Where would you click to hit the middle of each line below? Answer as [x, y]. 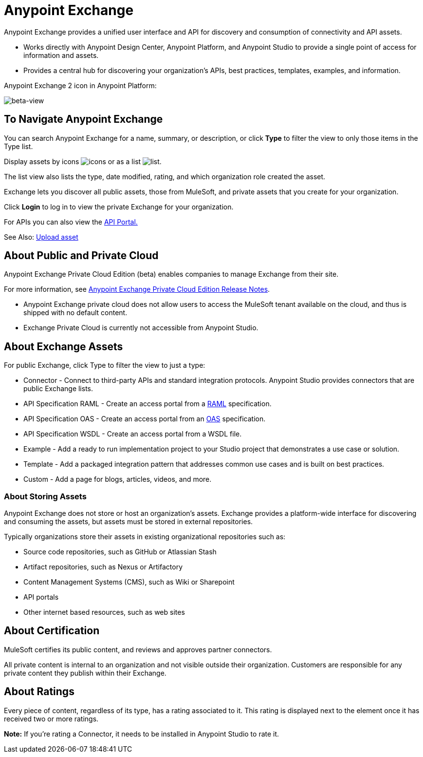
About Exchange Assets [64, 346]
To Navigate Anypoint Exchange [83, 119]
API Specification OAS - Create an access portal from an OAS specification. [145, 419]
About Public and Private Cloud [81, 256]
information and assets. [61, 55]
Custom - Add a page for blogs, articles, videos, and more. [118, 479]
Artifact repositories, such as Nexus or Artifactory [103, 567]
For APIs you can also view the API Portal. [71, 222]
